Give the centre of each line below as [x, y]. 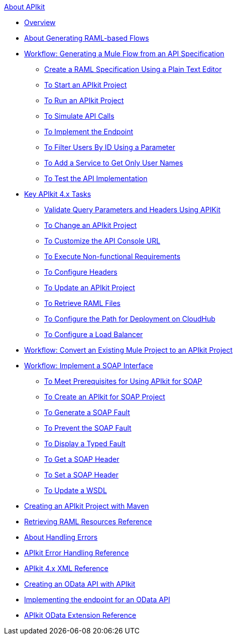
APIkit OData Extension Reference [80, 615]
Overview [40, 22]
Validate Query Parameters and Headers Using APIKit [133, 210]
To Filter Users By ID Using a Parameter [110, 147]
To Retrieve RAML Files [82, 303]
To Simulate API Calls [79, 116]
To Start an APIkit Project [86, 85]
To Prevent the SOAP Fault [88, 428]
